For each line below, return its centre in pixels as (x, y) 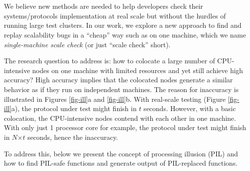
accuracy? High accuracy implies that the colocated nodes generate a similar (118, 80)
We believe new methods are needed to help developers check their (104, 6)
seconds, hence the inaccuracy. (73, 137)
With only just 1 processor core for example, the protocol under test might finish (125, 127)
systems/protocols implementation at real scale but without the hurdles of (115, 15)
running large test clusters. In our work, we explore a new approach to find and (123, 25)
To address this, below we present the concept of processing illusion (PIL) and (121, 153)
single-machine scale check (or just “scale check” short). (87, 44)
